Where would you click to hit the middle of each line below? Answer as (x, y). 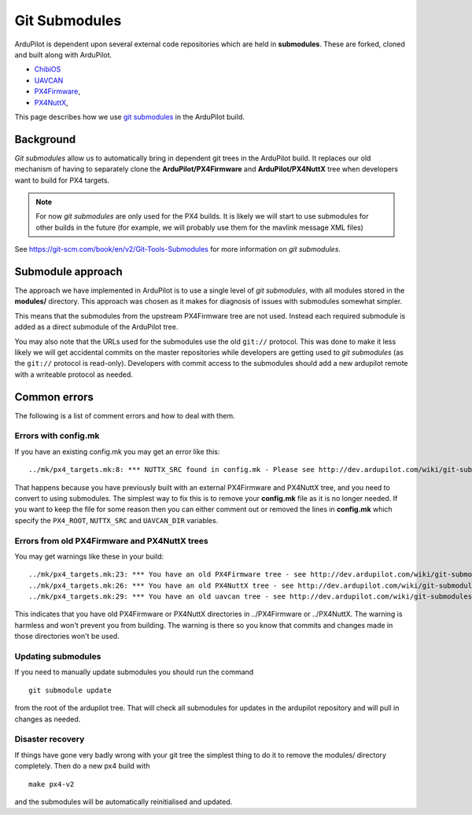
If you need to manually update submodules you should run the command (134, 672)
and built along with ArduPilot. (63, 54)
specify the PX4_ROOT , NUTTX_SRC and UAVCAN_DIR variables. (116, 520)
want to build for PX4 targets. (62, 180)
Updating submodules (58, 657)
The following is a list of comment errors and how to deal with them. (125, 415)
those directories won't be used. (67, 636)
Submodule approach (69, 271)
